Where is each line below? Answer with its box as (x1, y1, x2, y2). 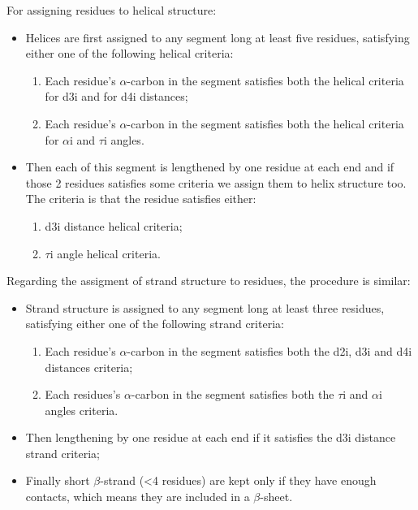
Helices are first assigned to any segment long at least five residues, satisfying (25, 28, 410, 45)
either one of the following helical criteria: (25, 45, 234, 62)
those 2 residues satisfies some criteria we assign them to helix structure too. (25, 174, 407, 191)
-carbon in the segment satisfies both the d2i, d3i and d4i (127, 342, 412, 359)
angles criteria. (45, 401, 119, 418)
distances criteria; (45, 358, 133, 375)
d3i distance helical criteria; (45, 217, 183, 234)
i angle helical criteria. (50, 244, 161, 261)
